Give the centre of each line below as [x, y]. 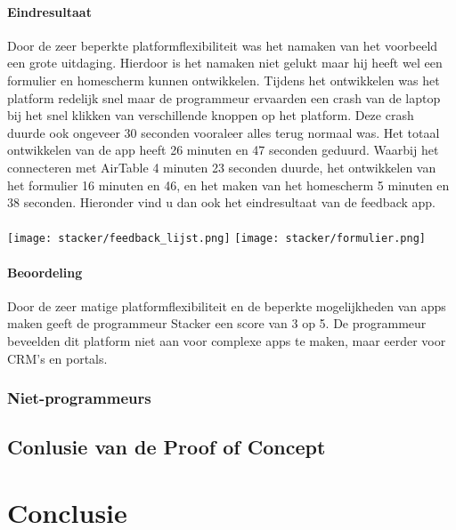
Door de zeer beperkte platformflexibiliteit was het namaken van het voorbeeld [223, 45]
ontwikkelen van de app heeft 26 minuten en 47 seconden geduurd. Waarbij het [223, 150]
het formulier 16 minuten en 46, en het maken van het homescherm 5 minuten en [228, 185]
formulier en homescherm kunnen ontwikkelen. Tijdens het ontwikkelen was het [224, 80]
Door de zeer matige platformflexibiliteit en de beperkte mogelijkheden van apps [227, 305]
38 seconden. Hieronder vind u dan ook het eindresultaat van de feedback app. [221, 202]
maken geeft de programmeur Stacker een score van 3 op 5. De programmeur [217, 323]
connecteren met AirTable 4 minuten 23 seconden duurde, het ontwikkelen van [222, 167]
